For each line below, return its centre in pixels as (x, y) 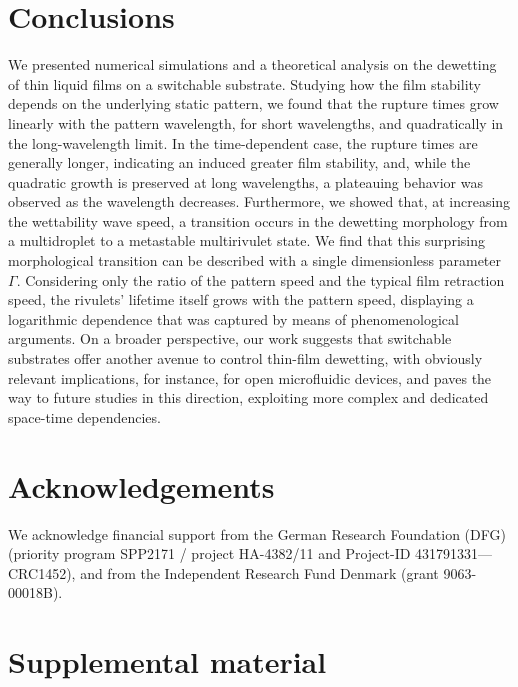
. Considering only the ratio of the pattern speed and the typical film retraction (260, 279)
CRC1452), (42, 572)
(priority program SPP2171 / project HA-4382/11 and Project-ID (209, 553)
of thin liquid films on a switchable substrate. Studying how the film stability (244, 83)
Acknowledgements (141, 485)
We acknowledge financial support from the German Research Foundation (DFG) (257, 533)
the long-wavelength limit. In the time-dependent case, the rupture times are (243, 142)
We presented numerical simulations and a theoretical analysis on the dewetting (252, 64)
